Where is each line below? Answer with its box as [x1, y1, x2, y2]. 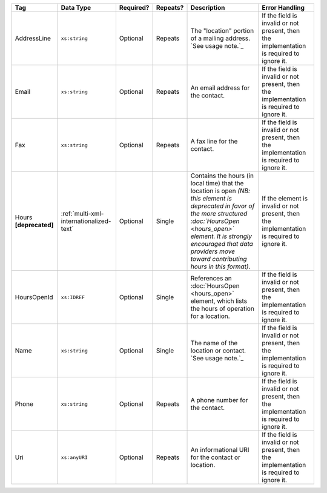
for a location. [190, 312, 230, 320]
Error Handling [262, 4, 305, 12]
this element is [190, 194, 233, 202]
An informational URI [190, 446, 249, 454]
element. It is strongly [190, 232, 253, 240]
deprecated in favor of [190, 202, 255, 210]
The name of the [190, 339, 238, 347]
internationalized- [61, 217, 111, 225]
